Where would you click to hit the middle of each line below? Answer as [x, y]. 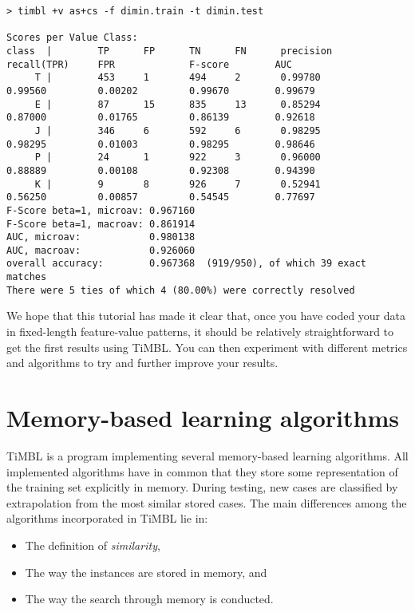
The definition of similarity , [93, 545]
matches [27, 277]
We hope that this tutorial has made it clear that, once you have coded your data [206, 316]
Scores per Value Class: [72, 38]
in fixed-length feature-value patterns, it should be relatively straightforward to [200, 332]
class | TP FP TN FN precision [170, 51]
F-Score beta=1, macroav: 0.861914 [101, 224]
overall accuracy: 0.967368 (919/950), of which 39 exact [187, 264]
